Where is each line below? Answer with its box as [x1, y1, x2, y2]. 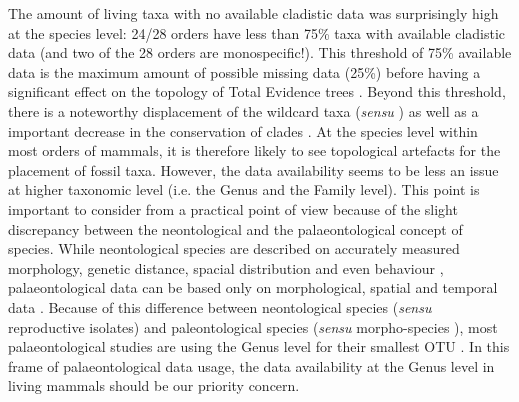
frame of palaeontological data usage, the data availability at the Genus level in [8, 355, 495, 376]
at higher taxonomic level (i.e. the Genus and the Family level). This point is [8, 179, 480, 200]
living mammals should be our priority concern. [8, 375, 300, 396]
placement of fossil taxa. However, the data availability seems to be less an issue [8, 159, 499, 180]
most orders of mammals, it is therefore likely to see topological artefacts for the [8, 140, 501, 161]
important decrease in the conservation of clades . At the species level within [8, 120, 478, 141]
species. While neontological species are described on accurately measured [8, 238, 460, 259]
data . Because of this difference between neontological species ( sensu [8, 296, 432, 317]
